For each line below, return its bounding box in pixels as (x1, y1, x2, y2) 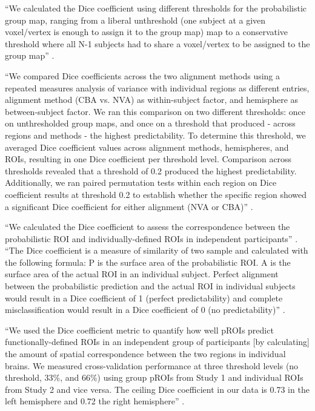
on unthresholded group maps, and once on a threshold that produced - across (5, 117, 296, 130)
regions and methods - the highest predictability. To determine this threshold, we (5, 128, 306, 141)
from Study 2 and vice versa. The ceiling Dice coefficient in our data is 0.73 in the (5, 383, 310, 395)
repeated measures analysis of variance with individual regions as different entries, (5, 81, 310, 94)
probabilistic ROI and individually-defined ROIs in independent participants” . (5, 232, 298, 245)
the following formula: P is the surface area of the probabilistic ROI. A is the (5, 255, 291, 268)
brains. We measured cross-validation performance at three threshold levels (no (5, 359, 299, 372)
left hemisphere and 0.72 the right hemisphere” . (5, 395, 185, 407)
